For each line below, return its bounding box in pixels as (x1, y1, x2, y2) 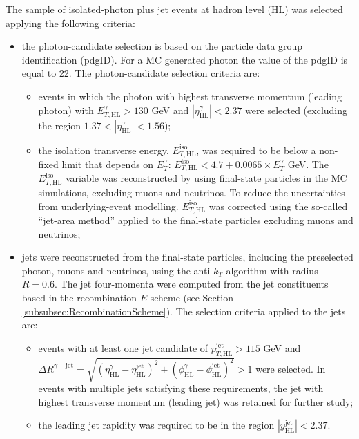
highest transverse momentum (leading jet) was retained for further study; (38, 394, 353, 409)
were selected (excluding (245, 102, 348, 117)
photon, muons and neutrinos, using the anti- (21, 263, 213, 277)
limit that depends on (61, 157, 154, 171)
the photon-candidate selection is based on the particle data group (21, 39, 303, 53)
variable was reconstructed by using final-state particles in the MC (65, 171, 347, 185)
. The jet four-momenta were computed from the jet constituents (55, 277, 329, 291)
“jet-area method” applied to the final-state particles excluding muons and (38, 212, 353, 227)
